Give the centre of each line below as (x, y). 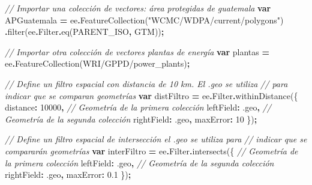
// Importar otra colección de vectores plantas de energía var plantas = (137, 51)
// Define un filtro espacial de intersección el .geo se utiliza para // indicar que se (156, 139)
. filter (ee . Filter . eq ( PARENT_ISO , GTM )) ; (85, 32)
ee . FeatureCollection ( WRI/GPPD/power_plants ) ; (97, 63)
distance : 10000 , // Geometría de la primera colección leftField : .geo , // (138, 107)
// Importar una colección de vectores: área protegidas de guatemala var (138, 8)
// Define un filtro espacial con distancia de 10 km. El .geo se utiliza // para (146, 83)
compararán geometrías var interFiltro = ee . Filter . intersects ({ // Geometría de (151, 150)
